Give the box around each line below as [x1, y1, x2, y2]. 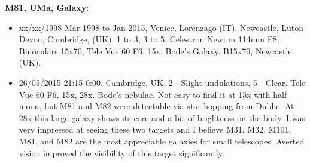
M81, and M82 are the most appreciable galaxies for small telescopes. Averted [19, 134, 305, 147]
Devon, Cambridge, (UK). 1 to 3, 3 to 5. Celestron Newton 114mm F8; [19, 33, 279, 45]
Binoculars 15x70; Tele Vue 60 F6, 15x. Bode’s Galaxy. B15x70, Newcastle [19, 44, 292, 57]
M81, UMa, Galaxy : [5, 1, 89, 13]
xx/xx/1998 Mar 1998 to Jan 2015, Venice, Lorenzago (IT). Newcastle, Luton [19, 21, 303, 33]
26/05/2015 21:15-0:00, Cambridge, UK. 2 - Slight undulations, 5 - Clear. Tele [19, 76, 306, 88]
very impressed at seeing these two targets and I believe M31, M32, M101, [19, 123, 291, 136]
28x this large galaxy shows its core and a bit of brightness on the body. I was [19, 111, 305, 124]
